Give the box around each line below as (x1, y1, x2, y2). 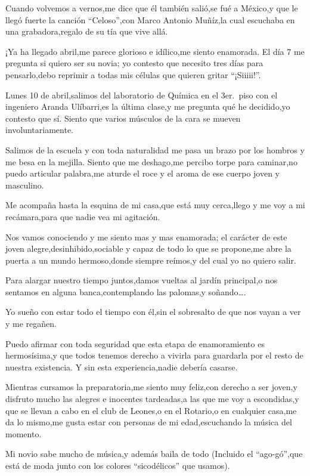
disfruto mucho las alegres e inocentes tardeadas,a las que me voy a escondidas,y (5, 392, 299, 405)
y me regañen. (5, 317, 57, 330)
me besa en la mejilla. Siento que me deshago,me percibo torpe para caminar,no (5, 155, 297, 168)
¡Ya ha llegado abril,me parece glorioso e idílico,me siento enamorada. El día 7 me (5, 45, 305, 57)
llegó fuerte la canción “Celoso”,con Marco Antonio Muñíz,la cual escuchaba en (5, 13, 295, 26)
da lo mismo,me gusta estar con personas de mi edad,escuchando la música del (5, 416, 292, 428)
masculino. (5, 178, 44, 191)
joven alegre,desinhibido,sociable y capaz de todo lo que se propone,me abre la (5, 242, 292, 255)
